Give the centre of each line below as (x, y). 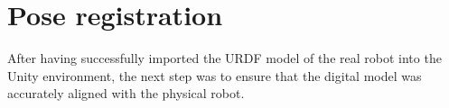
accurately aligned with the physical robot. (126, 93)
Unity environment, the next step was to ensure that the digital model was (215, 75)
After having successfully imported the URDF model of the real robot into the (224, 58)
